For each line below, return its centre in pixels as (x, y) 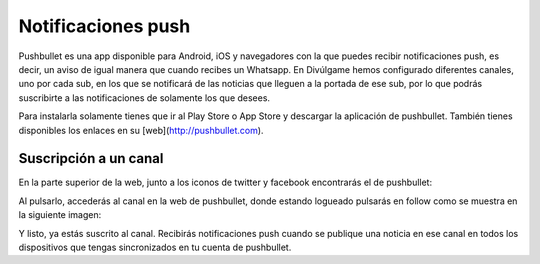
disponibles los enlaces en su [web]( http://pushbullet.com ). (141, 130)
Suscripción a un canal (91, 158)
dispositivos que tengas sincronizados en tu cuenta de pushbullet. (155, 247)
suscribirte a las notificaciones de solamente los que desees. (144, 97)
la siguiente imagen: (60, 215)
